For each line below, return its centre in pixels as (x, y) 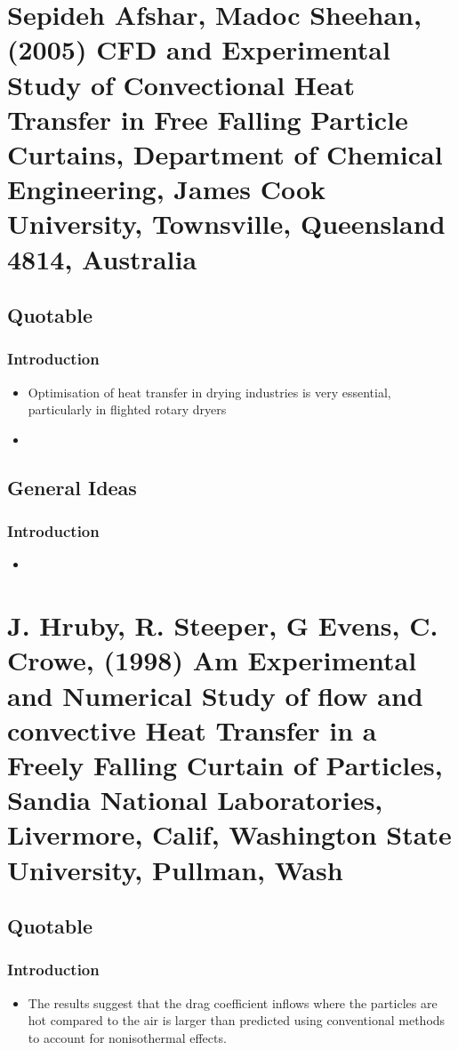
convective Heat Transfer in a (192, 729)
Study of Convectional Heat (181, 84)
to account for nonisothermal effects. (127, 1037)
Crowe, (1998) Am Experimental (212, 660)
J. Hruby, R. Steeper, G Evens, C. (223, 625)
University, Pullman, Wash (175, 869)
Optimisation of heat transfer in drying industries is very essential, (209, 392)
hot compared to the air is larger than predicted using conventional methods (237, 1020)
